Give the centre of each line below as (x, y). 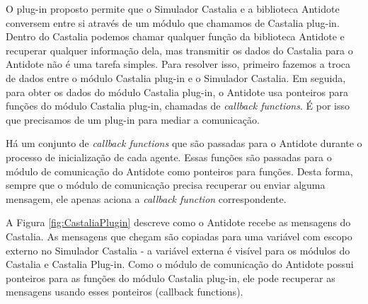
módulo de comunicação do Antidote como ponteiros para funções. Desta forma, (179, 171)
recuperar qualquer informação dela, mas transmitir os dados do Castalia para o (179, 50)
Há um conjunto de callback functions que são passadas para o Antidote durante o (184, 143)
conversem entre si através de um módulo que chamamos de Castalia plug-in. (173, 22)
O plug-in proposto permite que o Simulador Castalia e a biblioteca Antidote (173, 8)
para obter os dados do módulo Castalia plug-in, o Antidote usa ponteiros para (177, 92)
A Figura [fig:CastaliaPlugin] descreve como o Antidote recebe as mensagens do (178, 222)
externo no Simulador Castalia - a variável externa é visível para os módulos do (178, 250)
